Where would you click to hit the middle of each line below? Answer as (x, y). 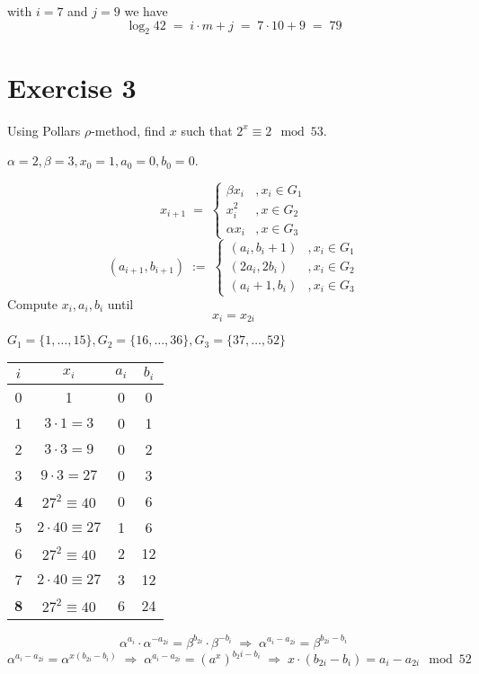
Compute (32, 304)
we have (146, 11)
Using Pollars (44, 130)
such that (207, 130)
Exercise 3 (72, 87)
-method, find (129, 130)
